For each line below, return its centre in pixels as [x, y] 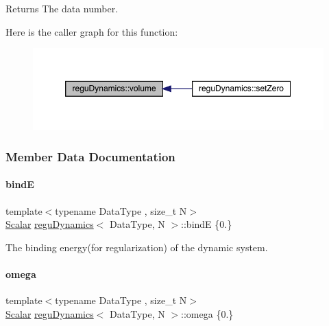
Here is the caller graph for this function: [92, 31]
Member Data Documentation [90, 156]
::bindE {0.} [207, 224]
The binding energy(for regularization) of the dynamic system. [137, 247]
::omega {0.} [207, 313]
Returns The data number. [62, 8]
